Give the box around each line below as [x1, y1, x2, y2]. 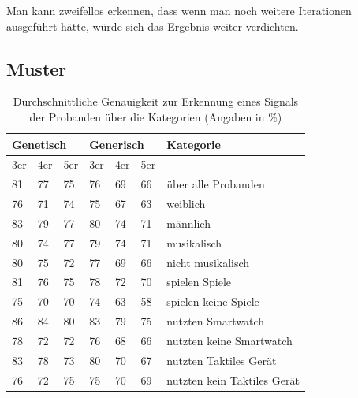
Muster [6, 56, 67, 80]
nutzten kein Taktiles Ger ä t [166, 371, 300, 388]
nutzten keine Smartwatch [166, 333, 293, 349]
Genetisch [12, 136, 67, 152]
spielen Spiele [166, 273, 232, 290]
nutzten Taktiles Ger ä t [166, 352, 277, 368]
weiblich [166, 195, 206, 212]
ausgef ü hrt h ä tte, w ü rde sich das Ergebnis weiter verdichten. [6, 17, 299, 34]
